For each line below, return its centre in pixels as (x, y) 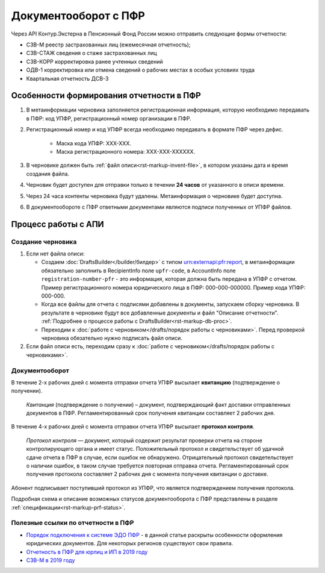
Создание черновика (44, 242)
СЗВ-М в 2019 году (51, 560)
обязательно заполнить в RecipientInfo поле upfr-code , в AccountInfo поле (138, 271)
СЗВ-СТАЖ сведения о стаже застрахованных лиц (91, 53)
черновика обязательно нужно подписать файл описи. (112, 338)
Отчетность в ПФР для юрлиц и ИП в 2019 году (87, 552)
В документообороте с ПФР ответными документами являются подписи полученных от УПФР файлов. (159, 207)
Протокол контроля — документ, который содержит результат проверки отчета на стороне (144, 440)
